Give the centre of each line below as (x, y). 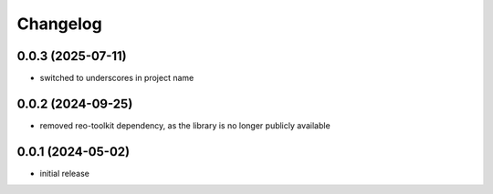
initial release (65, 173)
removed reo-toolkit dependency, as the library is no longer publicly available (185, 125)
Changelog (59, 24)
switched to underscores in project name (117, 78)
